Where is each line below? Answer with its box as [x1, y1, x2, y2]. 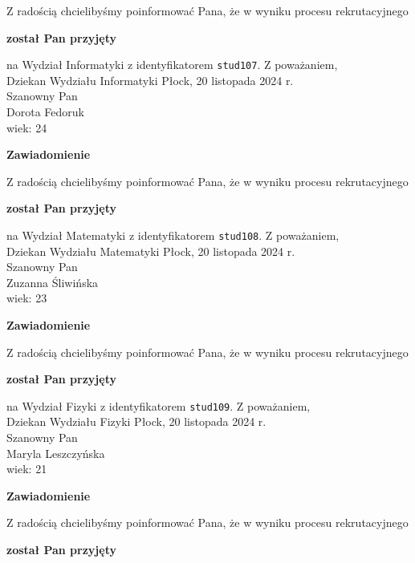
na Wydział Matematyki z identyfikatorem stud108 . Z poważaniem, [6, 227, 340, 243]
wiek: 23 [6, 290, 47, 306]
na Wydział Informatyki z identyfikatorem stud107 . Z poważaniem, [6, 56, 338, 73]
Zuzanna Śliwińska [6, 273, 99, 290]
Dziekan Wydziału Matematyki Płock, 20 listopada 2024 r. [6, 242, 295, 259]
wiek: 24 [6, 119, 47, 136]
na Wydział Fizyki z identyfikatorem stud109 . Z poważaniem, [6, 397, 311, 414]
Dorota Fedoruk [6, 103, 84, 120]
